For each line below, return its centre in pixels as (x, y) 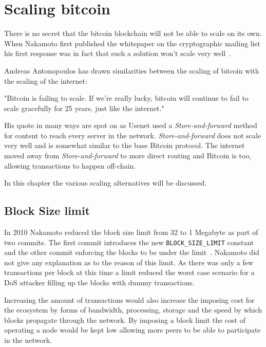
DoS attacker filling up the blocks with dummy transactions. (99, 282)
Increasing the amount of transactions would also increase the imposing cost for (129, 299)
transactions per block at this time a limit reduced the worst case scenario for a (129, 272)
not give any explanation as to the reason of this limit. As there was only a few (129, 262)
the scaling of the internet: (46, 80)
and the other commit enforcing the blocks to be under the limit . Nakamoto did (132, 252)
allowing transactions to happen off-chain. (70, 165)
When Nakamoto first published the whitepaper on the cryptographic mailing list (132, 43)
